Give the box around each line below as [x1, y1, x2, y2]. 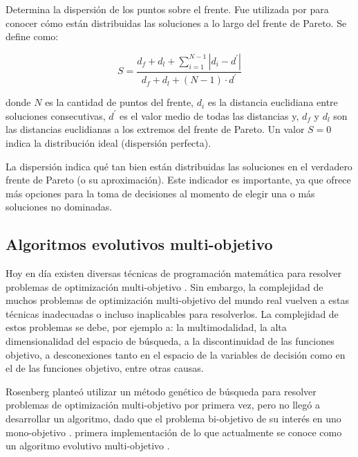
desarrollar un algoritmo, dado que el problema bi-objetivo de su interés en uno [6, 411, 341, 426]
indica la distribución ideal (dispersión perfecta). [6, 135, 211, 150]
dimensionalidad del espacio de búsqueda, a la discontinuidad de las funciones [6, 334, 335, 348]
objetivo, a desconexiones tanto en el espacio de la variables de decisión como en [6, 347, 346, 361]
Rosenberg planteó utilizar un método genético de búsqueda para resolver [6, 384, 317, 398]
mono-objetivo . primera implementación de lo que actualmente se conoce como [6, 424, 342, 439]
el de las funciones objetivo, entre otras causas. [6, 361, 204, 375]
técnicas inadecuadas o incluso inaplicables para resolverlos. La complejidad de [6, 306, 339, 321]
